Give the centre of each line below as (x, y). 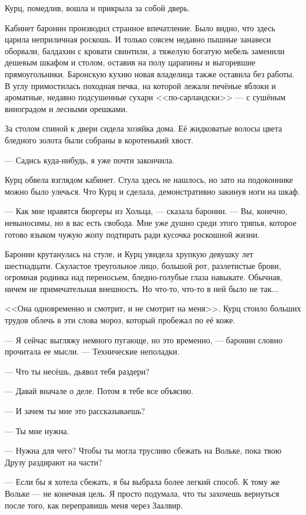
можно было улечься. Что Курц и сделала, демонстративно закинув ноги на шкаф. (152, 191)
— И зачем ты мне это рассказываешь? (75, 411)
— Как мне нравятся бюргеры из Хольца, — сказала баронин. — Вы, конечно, (146, 211)
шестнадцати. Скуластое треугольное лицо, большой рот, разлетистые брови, (143, 265)
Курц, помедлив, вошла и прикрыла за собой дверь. (97, 8)
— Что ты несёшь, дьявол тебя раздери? (77, 371)
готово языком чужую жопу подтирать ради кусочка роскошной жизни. (132, 234)
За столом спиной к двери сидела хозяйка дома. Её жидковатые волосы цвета (144, 128)
